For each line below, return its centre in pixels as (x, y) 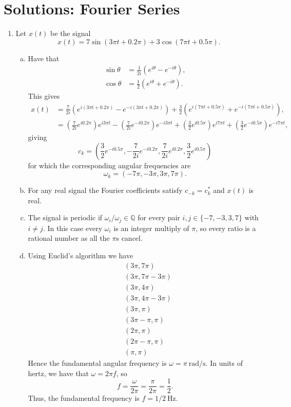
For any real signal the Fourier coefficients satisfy (105, 190)
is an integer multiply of (151, 228)
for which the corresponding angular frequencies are (109, 165)
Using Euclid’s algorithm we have (81, 255)
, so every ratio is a (226, 228)
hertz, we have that (58, 373)
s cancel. (129, 238)
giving (37, 137)
